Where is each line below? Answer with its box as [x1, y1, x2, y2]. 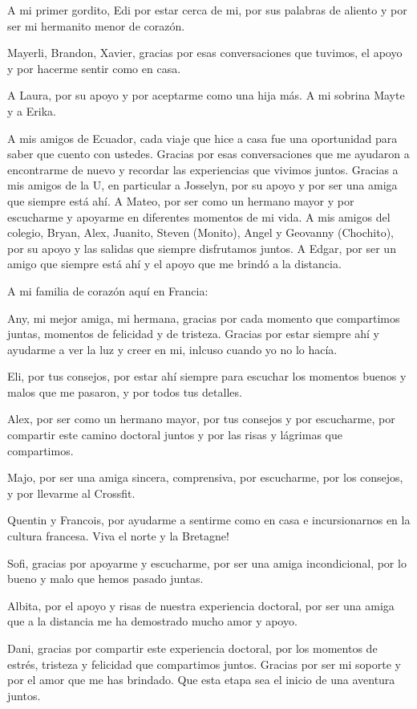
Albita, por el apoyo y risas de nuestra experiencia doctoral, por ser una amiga [7, 597, 395, 613]
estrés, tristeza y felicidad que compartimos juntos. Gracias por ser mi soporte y [7, 655, 401, 672]
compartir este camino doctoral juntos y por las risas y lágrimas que [7, 426, 342, 443]
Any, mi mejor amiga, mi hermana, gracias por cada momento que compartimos [7, 309, 400, 326]
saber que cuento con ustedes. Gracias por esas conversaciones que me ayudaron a [7, 145, 410, 162]
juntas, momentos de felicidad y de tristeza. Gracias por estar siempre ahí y [7, 325, 379, 342]
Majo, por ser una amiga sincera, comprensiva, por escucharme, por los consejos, [7, 469, 403, 486]
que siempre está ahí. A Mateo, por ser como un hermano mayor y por [7, 192, 354, 209]
